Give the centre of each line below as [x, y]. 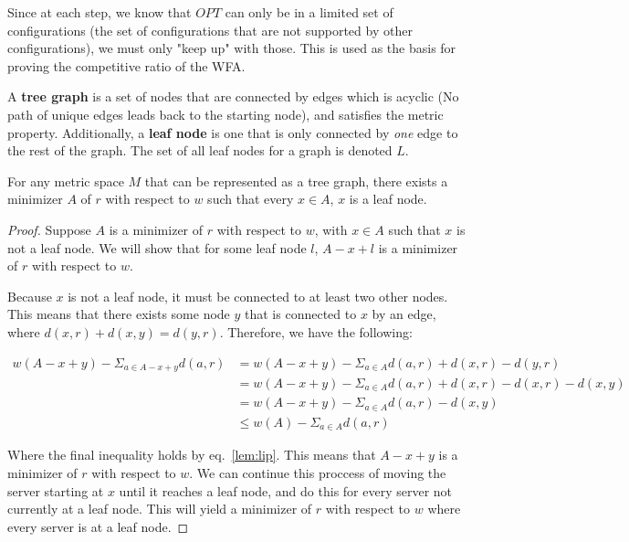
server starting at [56, 490]
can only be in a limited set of [309, 12]
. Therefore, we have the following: [316, 331]
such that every [251, 199]
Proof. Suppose [49, 229]
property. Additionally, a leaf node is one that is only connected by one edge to [233, 132]
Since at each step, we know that [100, 12]
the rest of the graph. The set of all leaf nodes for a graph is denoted [200, 150]
